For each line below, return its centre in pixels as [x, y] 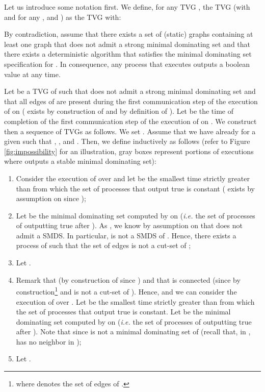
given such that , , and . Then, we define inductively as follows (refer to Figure [127, 141]
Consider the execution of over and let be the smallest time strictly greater [133, 178]
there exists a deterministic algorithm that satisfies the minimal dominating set [128, 54]
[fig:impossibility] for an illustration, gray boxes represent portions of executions [129, 151]
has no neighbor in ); [49, 341]
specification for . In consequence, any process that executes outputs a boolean [127, 64]
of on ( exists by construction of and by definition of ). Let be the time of [119, 111]
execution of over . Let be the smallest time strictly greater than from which [135, 301]
